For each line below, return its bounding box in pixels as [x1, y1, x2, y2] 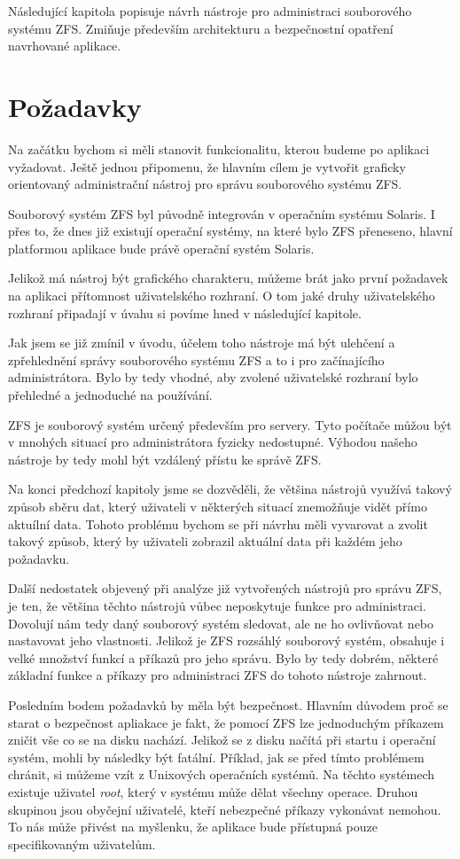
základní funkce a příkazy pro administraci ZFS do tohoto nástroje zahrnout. [8, 666, 427, 684]
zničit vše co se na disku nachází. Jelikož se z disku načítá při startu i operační [8, 730, 436, 749]
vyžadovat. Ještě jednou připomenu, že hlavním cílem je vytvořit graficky [8, 157, 406, 176]
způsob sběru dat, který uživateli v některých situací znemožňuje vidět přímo [8, 497, 427, 515]
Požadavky [8, 88, 142, 124]
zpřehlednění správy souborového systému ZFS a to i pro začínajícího [8, 350, 385, 369]
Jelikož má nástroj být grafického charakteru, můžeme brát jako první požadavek [8, 269, 448, 287]
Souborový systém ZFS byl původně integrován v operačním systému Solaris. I [8, 204, 435, 223]
